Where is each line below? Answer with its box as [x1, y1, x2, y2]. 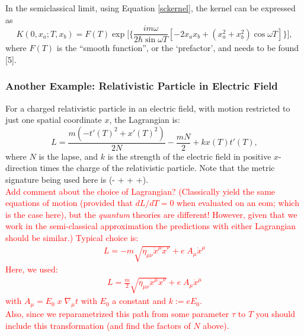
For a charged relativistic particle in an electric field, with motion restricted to [5, 102, 290, 114]
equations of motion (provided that [5, 196, 133, 209]
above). [203, 319, 229, 331]
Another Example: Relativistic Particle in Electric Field [5, 78, 278, 93]
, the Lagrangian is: [109, 113, 180, 126]
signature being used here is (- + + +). [5, 173, 149, 186]
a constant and [112, 294, 166, 307]
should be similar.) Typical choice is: [5, 232, 139, 244]
